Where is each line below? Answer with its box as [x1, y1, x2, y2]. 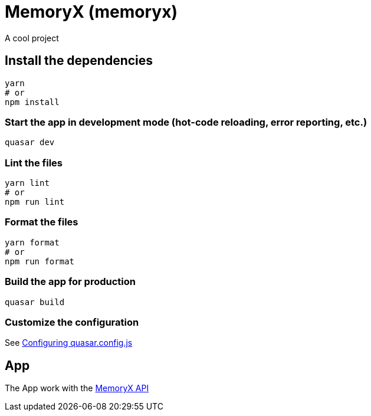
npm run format [5, 256, 75, 266]
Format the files [5, 216, 78, 228]
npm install [5, 97, 60, 107]
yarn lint [5, 178, 50, 188]
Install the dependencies [5, 53, 153, 68]
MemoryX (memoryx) [5, 2, 178, 22]
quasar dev [5, 137, 55, 148]
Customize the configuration [5, 316, 139, 328]
